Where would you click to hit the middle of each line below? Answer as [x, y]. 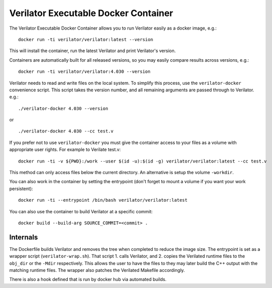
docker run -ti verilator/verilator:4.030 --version [84, 72]
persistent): [21, 189]
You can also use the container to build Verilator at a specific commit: [81, 211]
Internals [24, 237]
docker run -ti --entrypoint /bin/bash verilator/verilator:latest [103, 200]
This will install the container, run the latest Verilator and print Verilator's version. [92, 51]
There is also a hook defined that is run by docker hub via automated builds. [88, 279]
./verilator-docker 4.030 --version [63, 108]
